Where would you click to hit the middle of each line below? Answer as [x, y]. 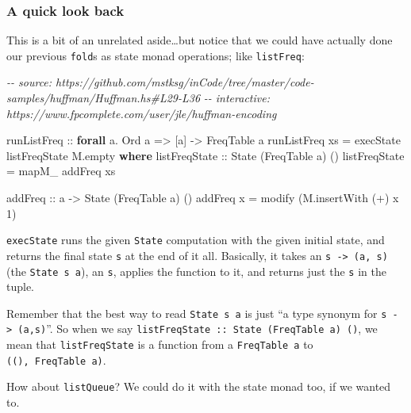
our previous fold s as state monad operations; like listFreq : [156, 55]
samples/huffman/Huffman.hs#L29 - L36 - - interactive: [138, 98]
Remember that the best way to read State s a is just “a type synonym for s [197, 313]
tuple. [21, 287]
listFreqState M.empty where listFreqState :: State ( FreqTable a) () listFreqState [205, 155]
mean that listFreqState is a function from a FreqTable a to [160, 344]
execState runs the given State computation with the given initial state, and [196, 240]
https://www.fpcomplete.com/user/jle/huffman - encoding [142, 113]
